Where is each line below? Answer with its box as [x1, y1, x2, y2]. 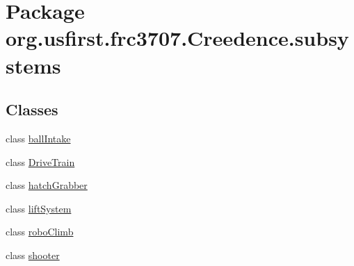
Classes [6, 99, 58, 120]
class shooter [6, 247, 60, 262]
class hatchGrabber [6, 178, 88, 192]
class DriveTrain [6, 154, 75, 169]
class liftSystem [6, 201, 72, 215]
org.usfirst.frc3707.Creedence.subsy [6, 24, 349, 52]
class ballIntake [6, 131, 71, 145]
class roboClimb [6, 224, 74, 239]
